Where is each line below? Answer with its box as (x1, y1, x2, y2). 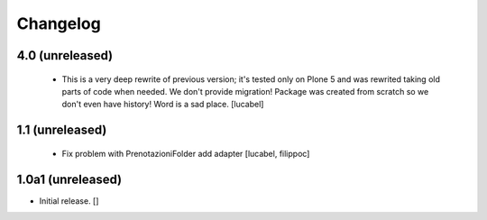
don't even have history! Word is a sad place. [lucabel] (61, 99, 264, 110)
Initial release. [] (39, 195, 99, 206)
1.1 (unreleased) (16, 123, 107, 138)
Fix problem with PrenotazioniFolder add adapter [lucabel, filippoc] (61, 148, 310, 159)
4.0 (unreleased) (16, 48, 114, 63)
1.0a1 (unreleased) (16, 171, 123, 187)
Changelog (16, 14, 101, 33)
